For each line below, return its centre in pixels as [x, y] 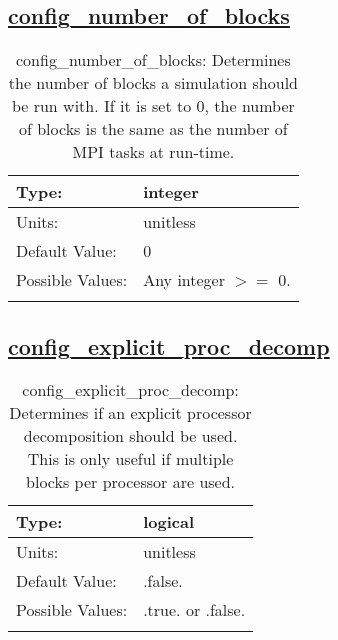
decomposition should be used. [130, 436]
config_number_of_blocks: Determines [153, 60]
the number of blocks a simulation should [153, 83]
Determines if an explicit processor [130, 413]
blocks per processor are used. [131, 482]
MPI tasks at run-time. [153, 152]
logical [168, 522]
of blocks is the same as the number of [153, 129]
